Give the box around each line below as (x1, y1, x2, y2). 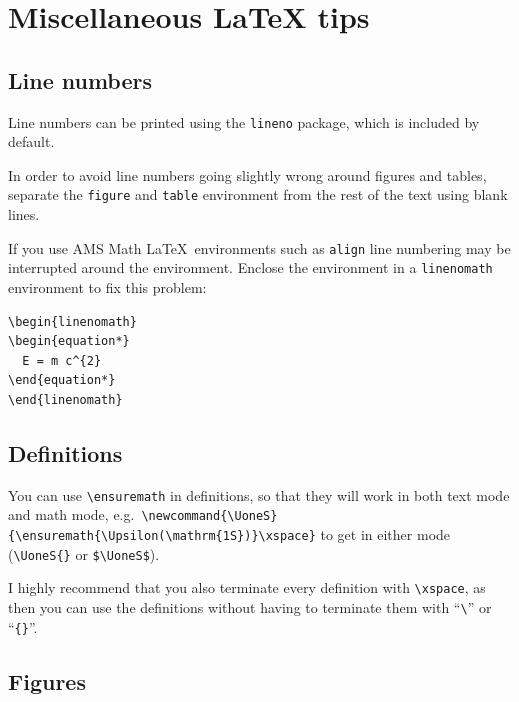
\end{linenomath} (8, 392, 123, 407)
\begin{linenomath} (8, 314, 137, 329)
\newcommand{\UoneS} (141, 509, 278, 524)
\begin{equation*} (8, 334, 130, 349)
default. (8, 131, 55, 152)
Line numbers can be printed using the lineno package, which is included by (8, 111, 480, 132)
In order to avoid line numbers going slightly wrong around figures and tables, (8, 164, 487, 185)
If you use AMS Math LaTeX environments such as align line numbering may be (8, 237, 511, 258)
